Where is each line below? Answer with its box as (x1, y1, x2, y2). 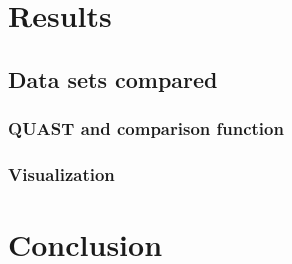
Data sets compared (8, 63, 218, 94)
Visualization (8, 161, 115, 186)
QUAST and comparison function (8, 116, 284, 141)
